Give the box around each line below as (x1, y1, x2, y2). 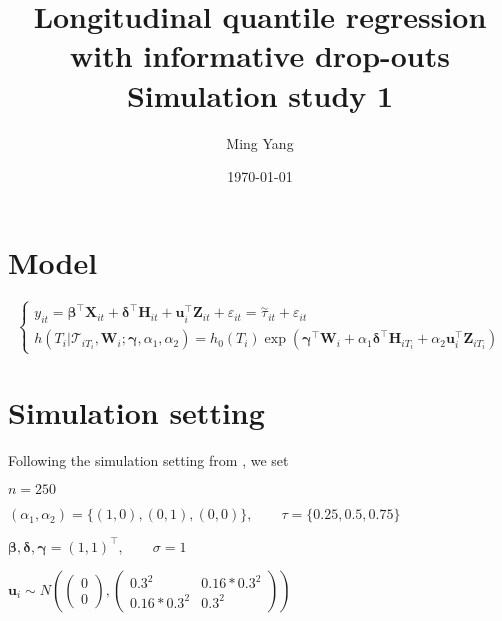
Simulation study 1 (126, 74, 394, 115)
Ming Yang (226, 132, 294, 153)
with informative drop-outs (70, 35, 450, 76)
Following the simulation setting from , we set (8, 449, 289, 470)
